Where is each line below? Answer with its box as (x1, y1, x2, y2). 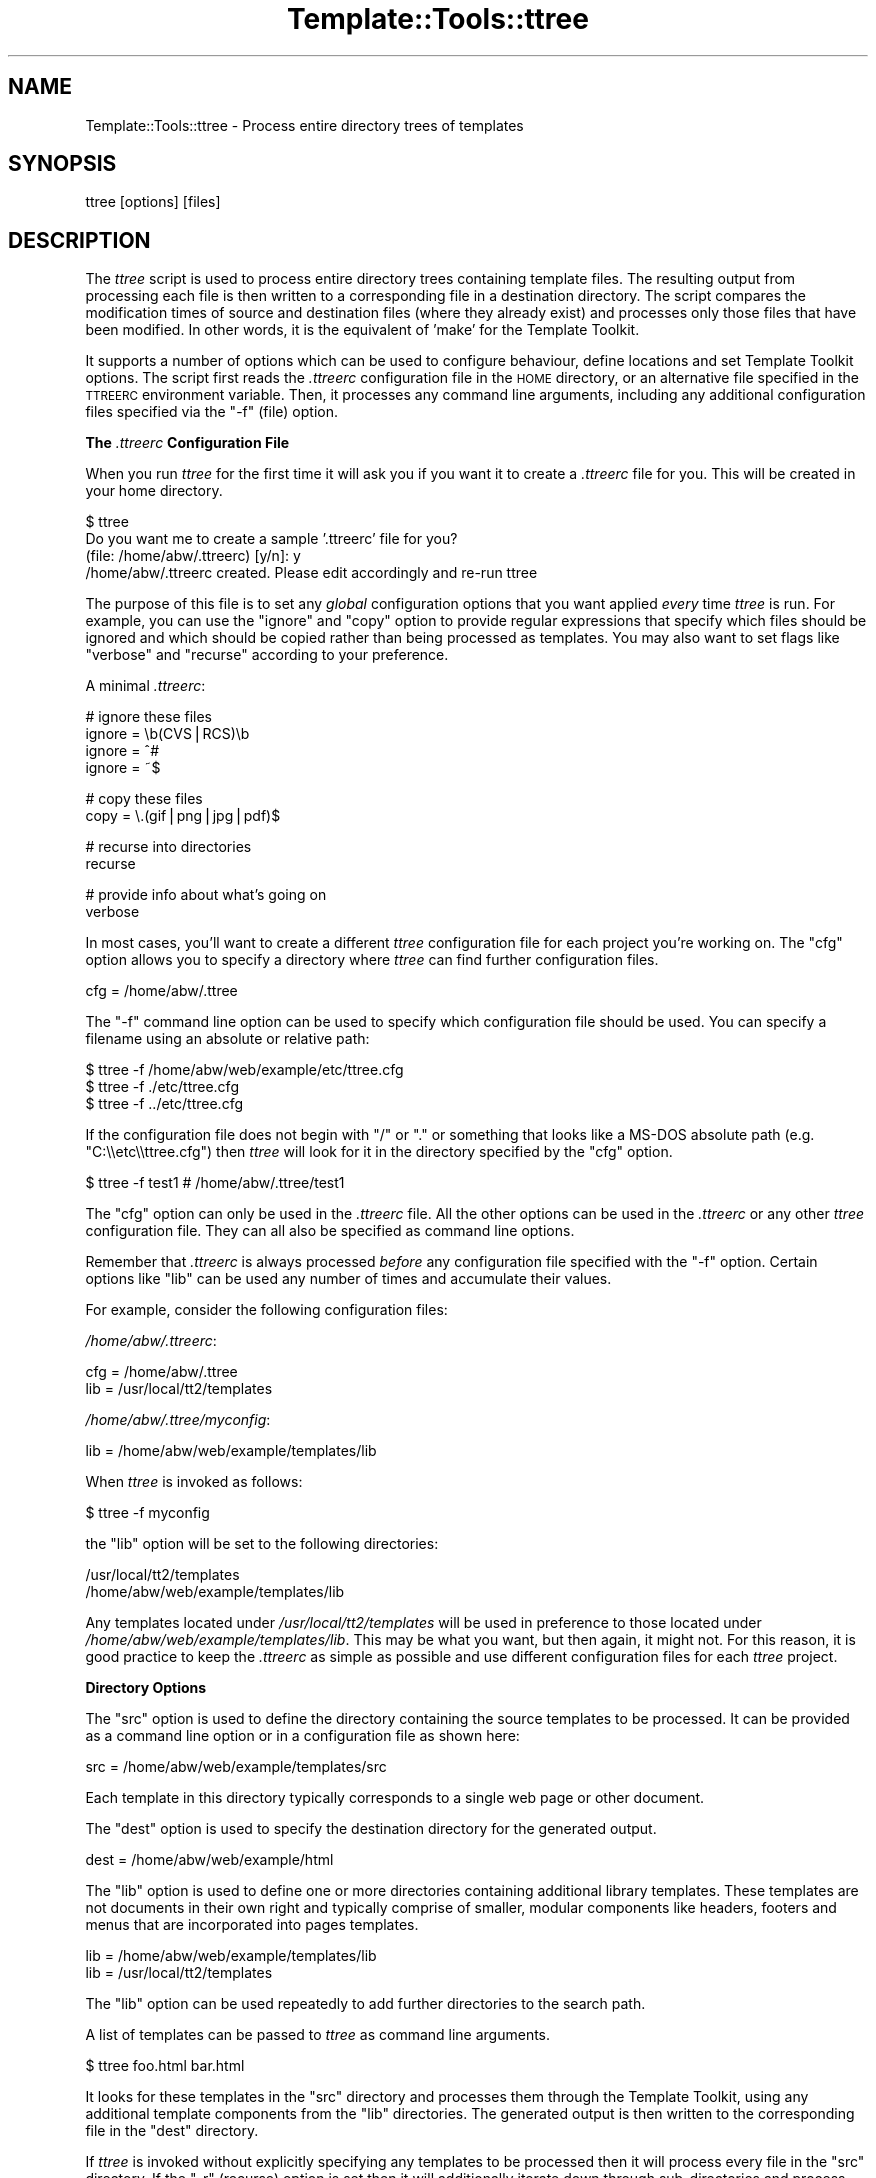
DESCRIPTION (8, 227, 151, 253)
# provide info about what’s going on (85, 886, 327, 904)
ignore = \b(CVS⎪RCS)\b (85, 725, 250, 743)
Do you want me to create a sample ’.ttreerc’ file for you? (85, 530, 458, 548)
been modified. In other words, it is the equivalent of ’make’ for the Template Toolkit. (85, 321, 640, 339)
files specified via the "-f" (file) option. (85, 403, 338, 421)
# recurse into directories (85, 838, 252, 856)
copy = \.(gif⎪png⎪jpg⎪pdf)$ (85, 807, 281, 825)
